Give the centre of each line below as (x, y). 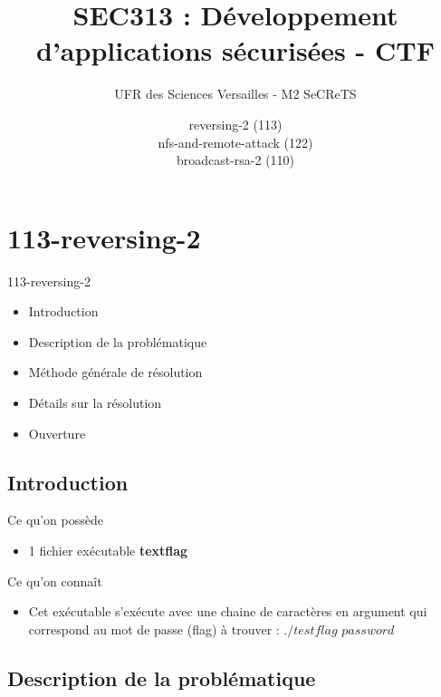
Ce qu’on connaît (55, 581)
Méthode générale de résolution (115, 372)
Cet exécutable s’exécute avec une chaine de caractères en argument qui (228, 611)
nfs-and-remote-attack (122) (235, 142)
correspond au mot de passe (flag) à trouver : (154, 629)
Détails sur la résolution (95, 402)
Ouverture (57, 433)
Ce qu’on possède (55, 520)
